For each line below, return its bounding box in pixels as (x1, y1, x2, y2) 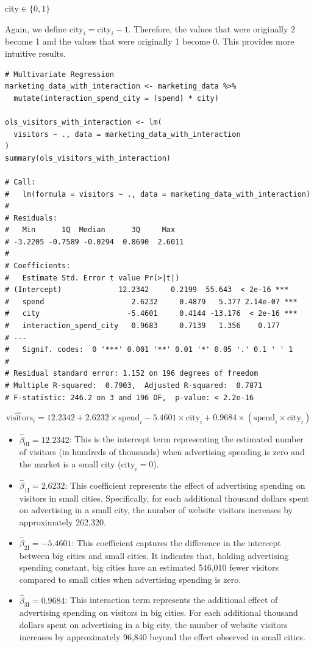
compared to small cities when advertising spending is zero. (19, 572, 241, 585)
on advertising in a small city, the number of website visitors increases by (19, 503, 293, 516)
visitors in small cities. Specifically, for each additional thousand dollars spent (19, 491, 309, 504)
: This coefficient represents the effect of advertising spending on (65, 479, 305, 492)
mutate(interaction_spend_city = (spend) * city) (13, 93, 219, 103)
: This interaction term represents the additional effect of (65, 593, 278, 606)
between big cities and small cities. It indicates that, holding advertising (19, 549, 289, 561)
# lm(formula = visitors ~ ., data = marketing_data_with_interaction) (5, 189, 311, 199)
